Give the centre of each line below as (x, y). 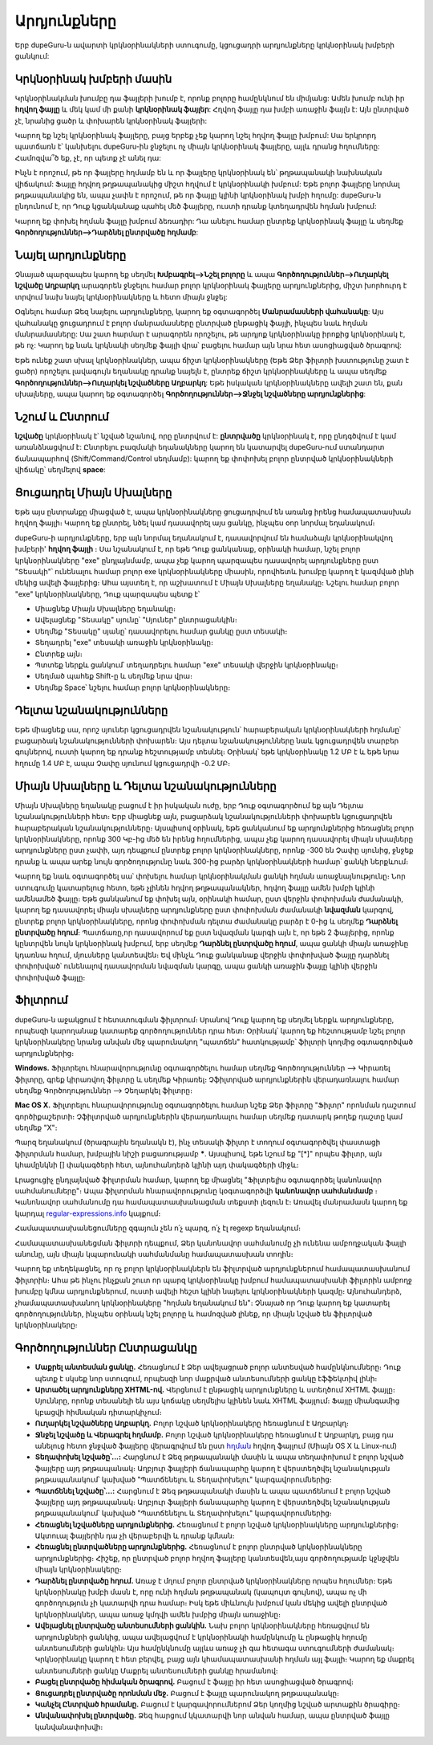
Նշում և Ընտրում (62, 416)
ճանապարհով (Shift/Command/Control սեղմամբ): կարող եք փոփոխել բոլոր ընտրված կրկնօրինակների (204, 459)
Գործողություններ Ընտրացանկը (106, 1348)
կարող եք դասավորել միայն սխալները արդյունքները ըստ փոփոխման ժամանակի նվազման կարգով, (204, 910)
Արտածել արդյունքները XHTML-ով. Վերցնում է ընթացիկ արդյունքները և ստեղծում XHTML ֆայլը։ (215, 1390)
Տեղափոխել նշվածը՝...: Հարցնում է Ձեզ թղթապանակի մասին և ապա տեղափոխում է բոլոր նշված (219, 1457)
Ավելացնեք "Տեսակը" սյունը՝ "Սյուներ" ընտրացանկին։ (136, 620)
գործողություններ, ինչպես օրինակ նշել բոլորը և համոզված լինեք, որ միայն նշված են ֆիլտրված (194, 1314)
